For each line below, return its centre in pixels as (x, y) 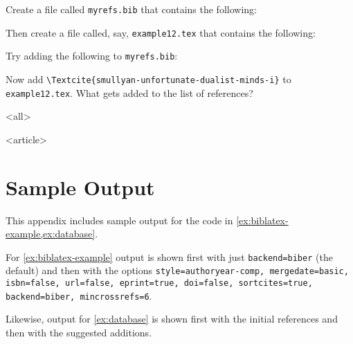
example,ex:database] (51, 234)
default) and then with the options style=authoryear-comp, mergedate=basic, (177, 270)
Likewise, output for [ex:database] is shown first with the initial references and (172, 319)
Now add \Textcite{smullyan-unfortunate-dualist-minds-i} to (148, 79)
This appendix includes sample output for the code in (119, 220)
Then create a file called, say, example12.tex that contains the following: (161, 32)
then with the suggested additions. (79, 332)
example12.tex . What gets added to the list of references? (129, 92)
